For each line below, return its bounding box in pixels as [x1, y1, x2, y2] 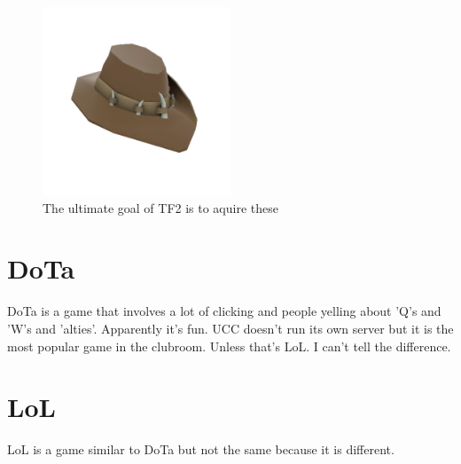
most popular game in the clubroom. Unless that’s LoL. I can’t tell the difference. [7, 336, 451, 355]
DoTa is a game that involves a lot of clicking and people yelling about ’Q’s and [7, 302, 441, 320]
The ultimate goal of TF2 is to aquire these [43, 198, 278, 216]
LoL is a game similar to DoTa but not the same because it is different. [7, 440, 395, 459]
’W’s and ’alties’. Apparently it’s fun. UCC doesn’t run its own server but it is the [7, 319, 454, 337]
